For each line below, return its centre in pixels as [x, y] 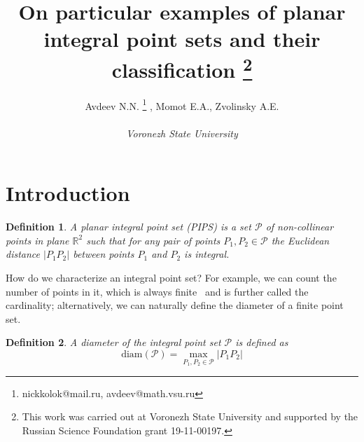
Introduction [68, 193]
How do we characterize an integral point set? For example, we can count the [171, 277]
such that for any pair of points [153, 240]
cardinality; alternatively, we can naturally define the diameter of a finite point [175, 305]
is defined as [262, 342]
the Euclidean [300, 240]
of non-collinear [300, 227]
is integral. [207, 254]
